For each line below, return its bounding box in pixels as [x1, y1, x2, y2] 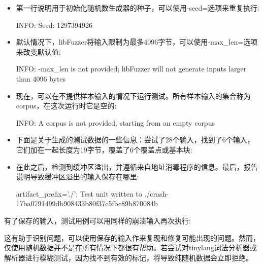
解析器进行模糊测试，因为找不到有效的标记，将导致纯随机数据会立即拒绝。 [4, 252, 253, 262]
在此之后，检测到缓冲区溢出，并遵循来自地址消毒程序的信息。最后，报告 [16, 161, 258, 172]
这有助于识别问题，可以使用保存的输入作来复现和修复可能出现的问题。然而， [4, 232, 260, 243]
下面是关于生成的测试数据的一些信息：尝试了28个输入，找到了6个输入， [16, 134, 254, 145]
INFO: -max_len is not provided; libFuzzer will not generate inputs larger [16, 63, 247, 74]
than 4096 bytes [16, 73, 66, 84]
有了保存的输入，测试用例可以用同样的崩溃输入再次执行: [4, 215, 191, 225]
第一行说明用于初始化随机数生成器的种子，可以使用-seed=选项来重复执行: [16, 3, 259, 13]
